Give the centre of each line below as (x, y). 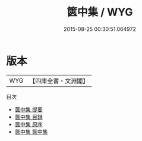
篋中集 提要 (29, 109)
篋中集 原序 (29, 124)
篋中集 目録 (29, 117)
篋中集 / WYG (100, 12)
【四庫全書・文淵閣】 (59, 81)
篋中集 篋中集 (31, 131)
